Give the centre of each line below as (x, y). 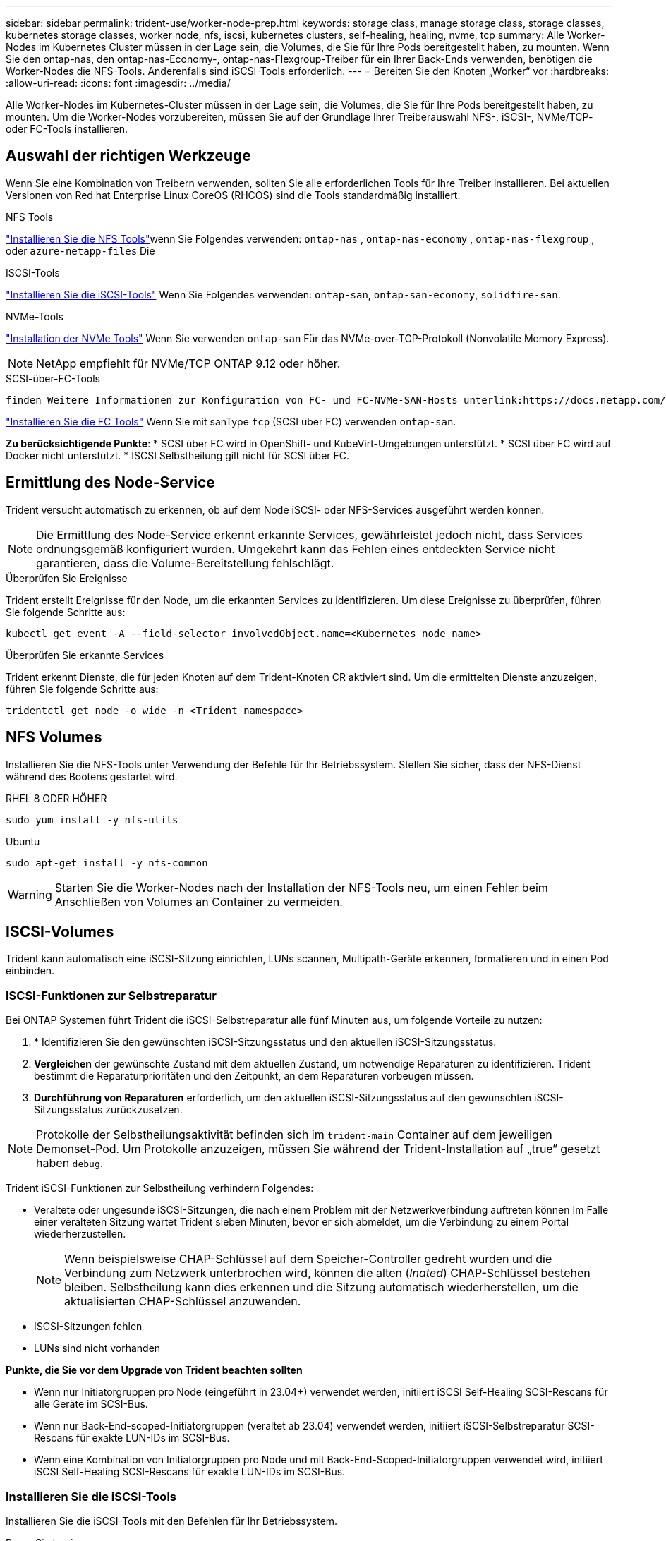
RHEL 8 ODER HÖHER (56, 798)
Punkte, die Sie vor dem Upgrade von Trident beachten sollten (154, 1370)
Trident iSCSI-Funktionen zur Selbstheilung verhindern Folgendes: (160, 1188)
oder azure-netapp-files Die (80, 250)
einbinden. (30, 971)
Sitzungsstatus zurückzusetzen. (108, 1110)
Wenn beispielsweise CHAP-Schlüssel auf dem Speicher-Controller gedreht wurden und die (308, 1259)
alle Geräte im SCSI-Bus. (91, 1404)
